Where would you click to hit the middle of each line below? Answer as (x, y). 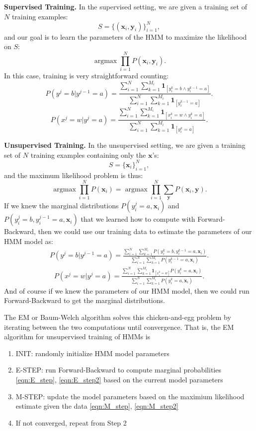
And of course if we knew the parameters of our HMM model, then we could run (127, 290)
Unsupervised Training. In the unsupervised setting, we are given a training (125, 145)
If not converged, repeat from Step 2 (71, 422)
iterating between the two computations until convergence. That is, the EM (119, 327)
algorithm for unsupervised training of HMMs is (77, 337)
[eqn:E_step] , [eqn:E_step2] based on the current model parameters (119, 379)
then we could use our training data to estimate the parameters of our (145, 231)
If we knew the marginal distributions (61, 206)
